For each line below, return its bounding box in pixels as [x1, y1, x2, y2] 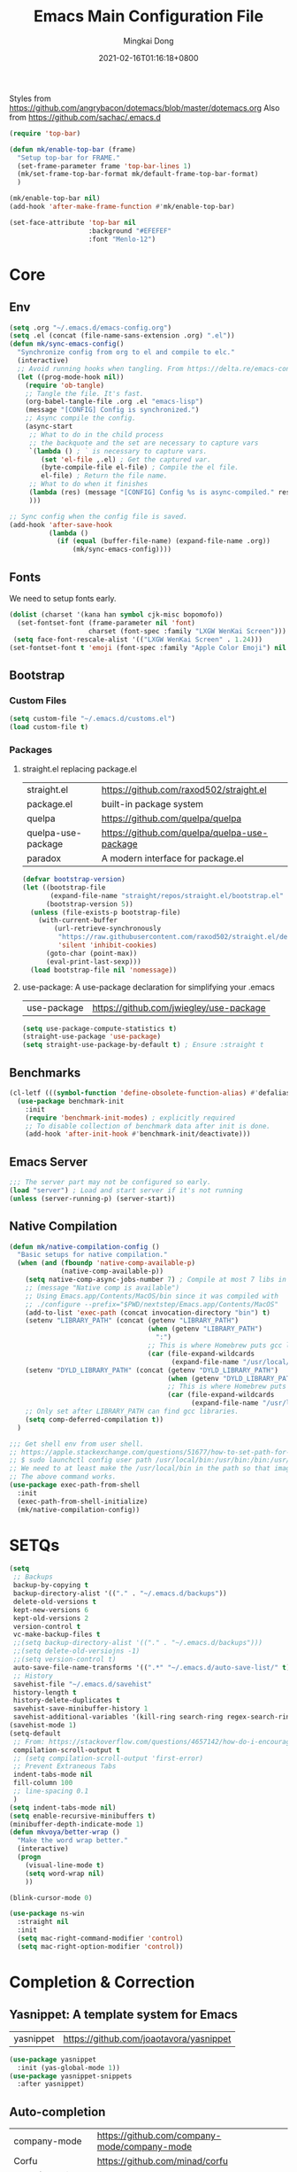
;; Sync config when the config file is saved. [9, 512, 188, 521]
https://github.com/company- [96, 2129, 222, 2142]
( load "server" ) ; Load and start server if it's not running [9, 1185, 243, 1195]
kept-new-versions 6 [12, 1605, 89, 1614]
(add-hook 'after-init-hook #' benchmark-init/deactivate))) [25, 1129, 251, 1139]
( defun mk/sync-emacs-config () [9, 339, 125, 349]
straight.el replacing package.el [21, 764, 137, 774]
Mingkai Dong [123, 35, 174, 46]
